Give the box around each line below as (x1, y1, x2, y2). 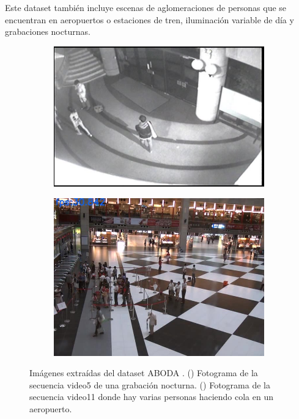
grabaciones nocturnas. (5, 25, 90, 38)
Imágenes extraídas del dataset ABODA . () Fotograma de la (29, 366, 258, 379)
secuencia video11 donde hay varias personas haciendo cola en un (29, 390, 273, 403)
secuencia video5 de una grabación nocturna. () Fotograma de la (29, 378, 270, 391)
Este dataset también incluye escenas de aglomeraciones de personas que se (5, 1, 287, 13)
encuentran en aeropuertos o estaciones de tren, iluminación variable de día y (5, 13, 294, 26)
